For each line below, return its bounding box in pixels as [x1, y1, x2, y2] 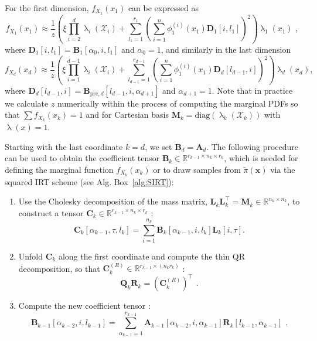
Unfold [18, 250, 43, 262]
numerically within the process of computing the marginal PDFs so [57, 97, 298, 109]
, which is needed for [224, 152, 298, 164]
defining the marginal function [5, 163, 114, 175]
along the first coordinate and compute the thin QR [58, 250, 245, 262]
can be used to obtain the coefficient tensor [5, 152, 160, 164]
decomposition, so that [18, 262, 100, 274]
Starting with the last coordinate [5, 140, 123, 152]
